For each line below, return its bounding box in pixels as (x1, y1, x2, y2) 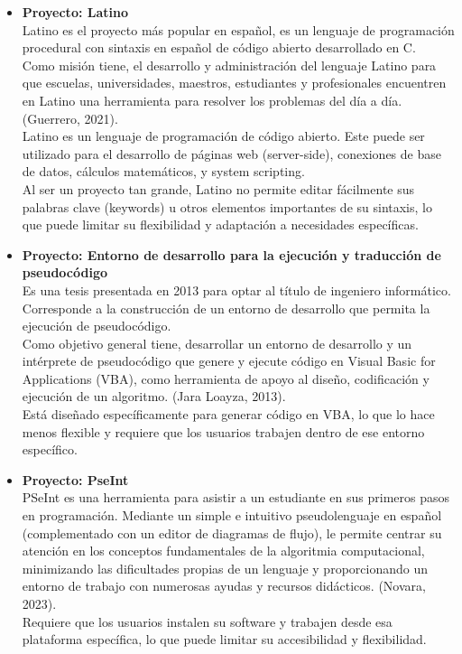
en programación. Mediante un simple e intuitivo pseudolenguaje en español (22, 506, 442, 525)
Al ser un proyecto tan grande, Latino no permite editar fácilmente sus (22, 179, 415, 198)
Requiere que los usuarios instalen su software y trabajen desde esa (22, 612, 393, 631)
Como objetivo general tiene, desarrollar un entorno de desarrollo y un (22, 333, 412, 352)
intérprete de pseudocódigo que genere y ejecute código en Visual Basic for (22, 351, 436, 370)
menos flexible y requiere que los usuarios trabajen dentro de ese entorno (22, 422, 425, 441)
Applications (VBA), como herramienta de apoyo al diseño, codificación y (22, 369, 430, 388)
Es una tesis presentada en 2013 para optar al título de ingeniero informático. (22, 280, 451, 299)
